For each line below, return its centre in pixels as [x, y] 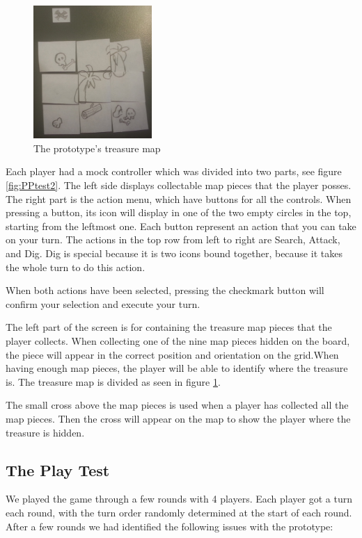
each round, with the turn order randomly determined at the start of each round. [179, 512]
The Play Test [58, 470]
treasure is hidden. [45, 432]
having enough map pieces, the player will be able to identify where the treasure [177, 368]
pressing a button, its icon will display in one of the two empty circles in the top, [179, 212]
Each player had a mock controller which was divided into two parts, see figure [174, 171]
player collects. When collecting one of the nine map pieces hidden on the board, [178, 341]
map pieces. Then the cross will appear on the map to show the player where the [178, 418]
